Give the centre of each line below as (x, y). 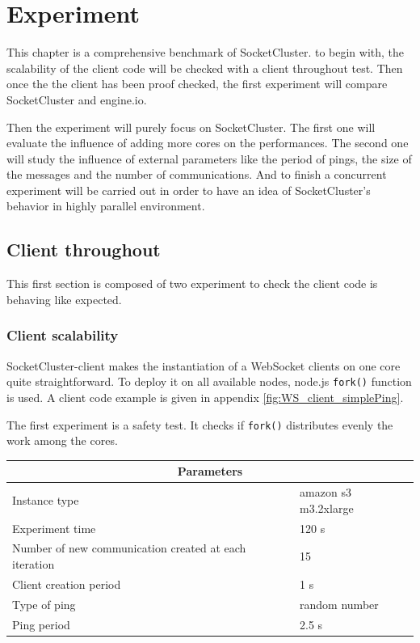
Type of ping (44, 604)
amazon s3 (325, 492)
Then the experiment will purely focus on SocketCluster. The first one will (191, 127)
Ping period (41, 624)
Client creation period (67, 584)
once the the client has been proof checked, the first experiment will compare (197, 84)
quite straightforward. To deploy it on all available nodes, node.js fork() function (209, 381)
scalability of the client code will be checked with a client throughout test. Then (205, 68)
